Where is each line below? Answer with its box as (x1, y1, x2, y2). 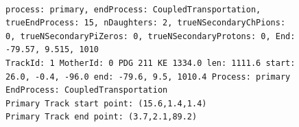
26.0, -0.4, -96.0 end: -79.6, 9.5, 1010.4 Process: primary (5, 71, 291, 82)
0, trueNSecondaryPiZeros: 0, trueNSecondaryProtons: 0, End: (5, 31, 296, 41)
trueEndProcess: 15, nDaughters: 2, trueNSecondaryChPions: (5, 18, 286, 28)
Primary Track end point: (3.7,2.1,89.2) (5, 112, 198, 122)
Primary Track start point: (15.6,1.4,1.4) (5, 98, 207, 108)
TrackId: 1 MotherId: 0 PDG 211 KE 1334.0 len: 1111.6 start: (5, 58, 296, 68)
